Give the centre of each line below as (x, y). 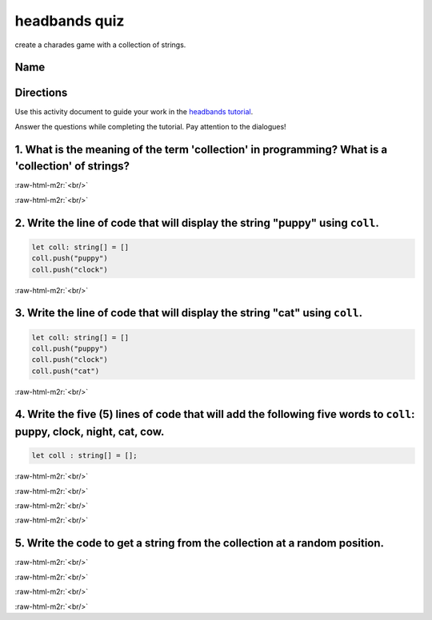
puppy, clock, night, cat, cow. (90, 432)
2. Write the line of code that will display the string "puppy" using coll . (197, 223)
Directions (41, 93)
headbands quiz (70, 21)
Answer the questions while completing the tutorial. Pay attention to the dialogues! (151, 126)
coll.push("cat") (66, 371)
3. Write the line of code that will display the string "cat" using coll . (189, 313)
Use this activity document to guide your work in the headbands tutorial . (134, 112)
